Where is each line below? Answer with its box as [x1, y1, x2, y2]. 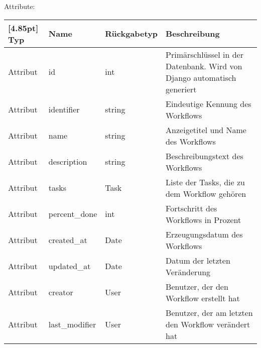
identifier [48, 103, 80, 115]
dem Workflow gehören [166, 187, 246, 199]
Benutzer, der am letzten [166, 306, 253, 318]
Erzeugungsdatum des [166, 228, 243, 240]
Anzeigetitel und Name [166, 124, 246, 136]
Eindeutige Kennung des [166, 97, 251, 109]
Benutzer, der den [166, 280, 228, 292]
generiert [166, 83, 197, 95]
